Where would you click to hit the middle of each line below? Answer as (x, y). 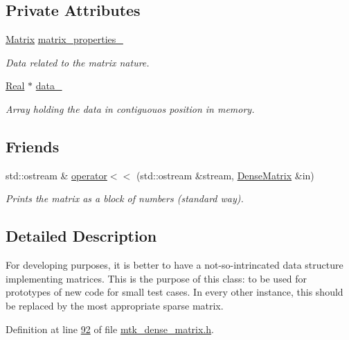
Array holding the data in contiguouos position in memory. (130, 108)
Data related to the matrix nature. (78, 62)
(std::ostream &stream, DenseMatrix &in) (225, 175)
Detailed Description (81, 236)
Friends (33, 146)
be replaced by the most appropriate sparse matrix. (115, 305)
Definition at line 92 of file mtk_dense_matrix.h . (110, 329)
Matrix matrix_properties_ (64, 39)
